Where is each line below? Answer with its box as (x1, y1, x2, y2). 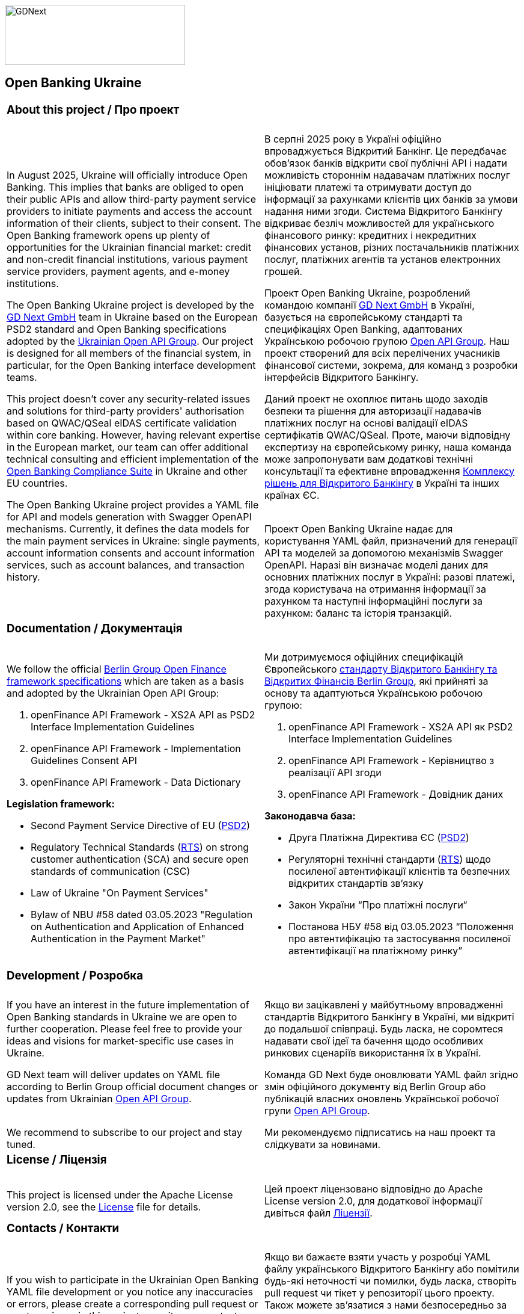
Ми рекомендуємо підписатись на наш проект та (264, 1126, 496, 1138)
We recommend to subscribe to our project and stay (7, 1126, 243, 1138)
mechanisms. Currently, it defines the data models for (7, 522, 249, 535)
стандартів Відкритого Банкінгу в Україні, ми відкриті (264, 1011, 514, 1023)
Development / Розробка (7, 969, 144, 983)
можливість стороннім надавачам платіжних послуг (264, 168, 510, 181)
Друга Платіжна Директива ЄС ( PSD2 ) (288, 831, 469, 844)
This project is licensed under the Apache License (7, 1188, 233, 1201)
